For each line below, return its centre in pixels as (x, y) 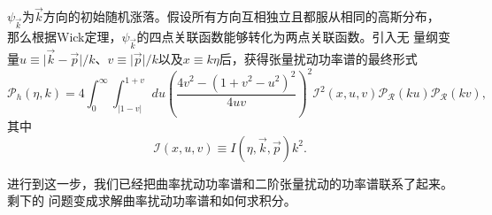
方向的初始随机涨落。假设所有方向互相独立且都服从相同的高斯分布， (241, 16)
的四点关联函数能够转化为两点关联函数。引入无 (273, 36)
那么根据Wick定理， (65, 36)
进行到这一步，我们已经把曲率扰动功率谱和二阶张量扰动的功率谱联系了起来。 (230, 183)
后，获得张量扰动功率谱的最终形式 (318, 58)
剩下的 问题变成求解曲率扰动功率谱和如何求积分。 (152, 200)
